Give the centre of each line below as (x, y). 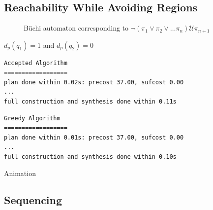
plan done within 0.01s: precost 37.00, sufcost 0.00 (94, 137)
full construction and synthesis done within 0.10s (90, 157)
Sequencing (33, 199)
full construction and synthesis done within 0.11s (90, 102)
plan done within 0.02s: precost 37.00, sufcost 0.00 (94, 82)
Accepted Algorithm (36, 63)
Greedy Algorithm (32, 118)
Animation (20, 173)
